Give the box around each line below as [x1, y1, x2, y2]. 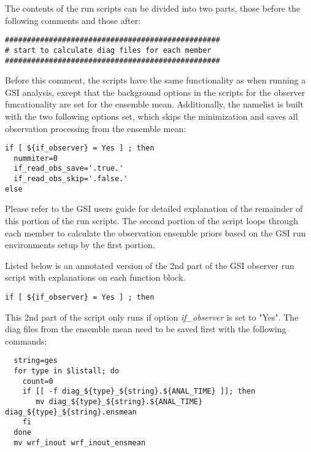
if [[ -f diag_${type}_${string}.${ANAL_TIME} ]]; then [22, 387, 256, 396]
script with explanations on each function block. [5, 271, 186, 284]
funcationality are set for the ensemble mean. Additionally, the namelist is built [5, 98, 304, 111]
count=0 [22, 376, 53, 386]
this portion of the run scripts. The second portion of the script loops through [5, 214, 298, 227]
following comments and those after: [5, 14, 141, 26]
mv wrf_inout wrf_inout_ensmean [13, 438, 146, 447]
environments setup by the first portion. [5, 238, 155, 251]
